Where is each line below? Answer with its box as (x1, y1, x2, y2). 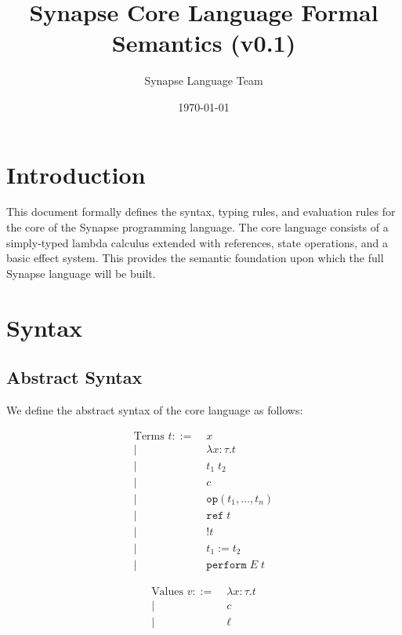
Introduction (6, 158, 146, 190)
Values (151, 586, 184, 597)
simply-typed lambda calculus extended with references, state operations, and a (6, 234, 389, 250)
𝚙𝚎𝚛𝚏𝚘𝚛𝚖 (206, 559, 247, 571)
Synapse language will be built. (6, 265, 156, 281)
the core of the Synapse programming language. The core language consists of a (6, 219, 389, 235)
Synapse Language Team (144, 72, 263, 89)
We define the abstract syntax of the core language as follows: (6, 401, 303, 418)
